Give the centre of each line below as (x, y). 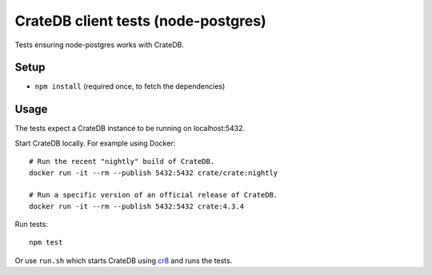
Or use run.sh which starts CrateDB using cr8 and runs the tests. (124, 261)
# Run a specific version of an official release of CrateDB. (154, 195)
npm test (46, 243)
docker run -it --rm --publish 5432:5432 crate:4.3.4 (136, 206)
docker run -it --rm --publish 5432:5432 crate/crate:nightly (154, 173)
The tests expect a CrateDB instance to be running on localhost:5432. (130, 129)
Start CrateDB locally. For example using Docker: (95, 143)
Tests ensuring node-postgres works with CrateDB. (99, 45)
